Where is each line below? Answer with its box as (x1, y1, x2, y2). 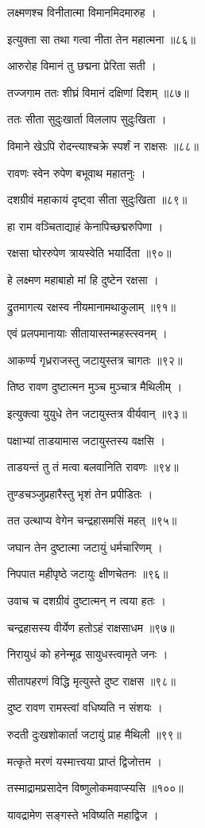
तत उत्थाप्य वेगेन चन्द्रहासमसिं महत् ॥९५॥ (7, 512, 177, 529)
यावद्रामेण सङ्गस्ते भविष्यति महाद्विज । (7, 806, 159, 822)
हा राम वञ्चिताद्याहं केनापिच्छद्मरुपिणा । (7, 217, 164, 234)
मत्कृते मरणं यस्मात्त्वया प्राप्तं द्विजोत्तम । (7, 752, 162, 769)
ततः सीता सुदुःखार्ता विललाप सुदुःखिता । (7, 111, 167, 127)
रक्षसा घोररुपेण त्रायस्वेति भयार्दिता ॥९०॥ (7, 244, 172, 261)
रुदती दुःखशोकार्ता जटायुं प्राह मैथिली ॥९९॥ (7, 726, 182, 743)
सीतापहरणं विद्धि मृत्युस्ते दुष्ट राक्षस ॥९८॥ (7, 672, 176, 689)
